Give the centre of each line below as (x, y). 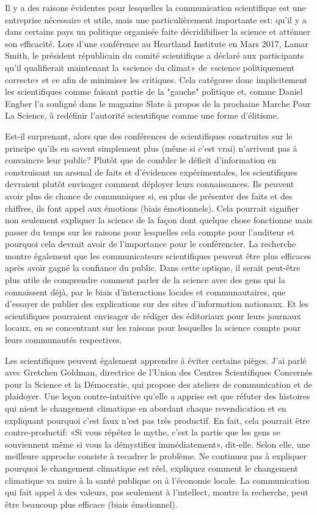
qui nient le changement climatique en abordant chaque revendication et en (146, 408)
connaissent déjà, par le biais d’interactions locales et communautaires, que (145, 291)
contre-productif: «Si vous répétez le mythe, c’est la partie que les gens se (143, 432)
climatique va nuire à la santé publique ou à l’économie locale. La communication (157, 480)
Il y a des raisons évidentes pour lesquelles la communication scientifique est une (155, 7)
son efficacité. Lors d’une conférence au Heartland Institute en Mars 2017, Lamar (157, 43)
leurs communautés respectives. (64, 340)
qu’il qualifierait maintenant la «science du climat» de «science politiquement (150, 67)
